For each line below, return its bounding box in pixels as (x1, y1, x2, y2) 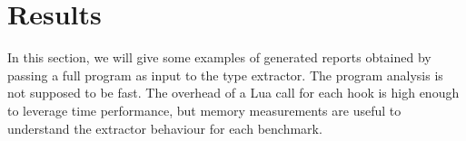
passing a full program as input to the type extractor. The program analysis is (7, 65, 443, 84)
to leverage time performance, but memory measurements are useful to (7, 100, 402, 119)
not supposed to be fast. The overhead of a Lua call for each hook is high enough (7, 83, 460, 102)
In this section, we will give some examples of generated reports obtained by (7, 48, 431, 67)
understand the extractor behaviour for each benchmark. (7, 118, 322, 137)
